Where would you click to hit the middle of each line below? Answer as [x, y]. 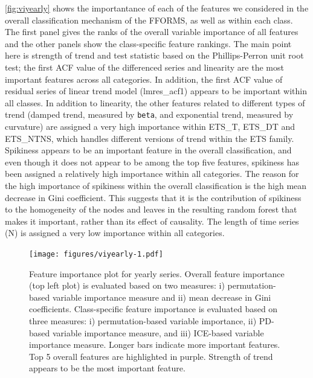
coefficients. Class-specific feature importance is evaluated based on [153, 309]
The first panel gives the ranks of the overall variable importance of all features [152, 32]
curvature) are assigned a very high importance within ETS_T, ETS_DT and [150, 126]
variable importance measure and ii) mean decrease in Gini [162, 297]
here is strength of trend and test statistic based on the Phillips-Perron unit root [154, 55]
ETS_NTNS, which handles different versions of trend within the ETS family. [150, 138]
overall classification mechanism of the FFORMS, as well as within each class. [149, 20]
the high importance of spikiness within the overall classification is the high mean [156, 185]
